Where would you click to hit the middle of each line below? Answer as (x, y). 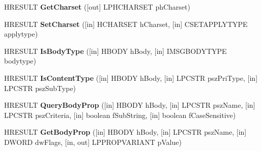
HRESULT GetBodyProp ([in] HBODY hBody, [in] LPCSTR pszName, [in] (125, 132)
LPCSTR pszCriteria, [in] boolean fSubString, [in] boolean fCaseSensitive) (120, 115)
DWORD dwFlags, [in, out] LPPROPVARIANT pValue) (93, 142)
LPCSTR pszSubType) (40, 88)
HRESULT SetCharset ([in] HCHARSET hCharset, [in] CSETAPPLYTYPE (126, 24)
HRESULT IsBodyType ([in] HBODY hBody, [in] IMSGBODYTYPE (115, 51)
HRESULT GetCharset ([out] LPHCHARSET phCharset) (97, 7)
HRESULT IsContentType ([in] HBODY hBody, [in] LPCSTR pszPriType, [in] (131, 78)
